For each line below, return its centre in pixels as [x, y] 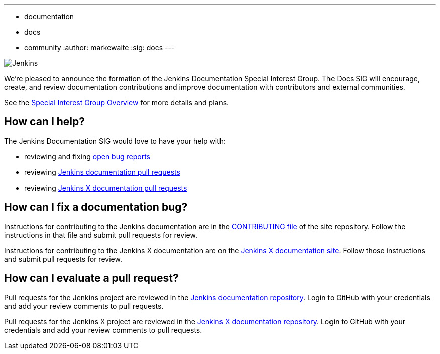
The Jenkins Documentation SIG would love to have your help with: [115, 141]
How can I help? [45, 122]
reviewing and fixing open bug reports [87, 156]
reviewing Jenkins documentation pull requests [102, 172]
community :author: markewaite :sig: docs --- [99, 47]
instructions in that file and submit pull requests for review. [101, 235]
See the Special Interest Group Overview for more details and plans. [117, 103]
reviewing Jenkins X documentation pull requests [106, 188]
